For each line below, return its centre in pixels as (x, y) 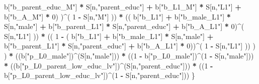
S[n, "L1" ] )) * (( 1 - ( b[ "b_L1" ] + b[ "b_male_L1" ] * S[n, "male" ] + (109, 36)
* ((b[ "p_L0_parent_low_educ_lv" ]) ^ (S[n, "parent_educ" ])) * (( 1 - (109, 65)
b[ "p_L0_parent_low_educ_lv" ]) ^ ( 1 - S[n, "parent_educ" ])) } (100, 75)
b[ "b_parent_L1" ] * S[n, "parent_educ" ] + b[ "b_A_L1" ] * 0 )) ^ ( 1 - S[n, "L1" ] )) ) (130, 46)
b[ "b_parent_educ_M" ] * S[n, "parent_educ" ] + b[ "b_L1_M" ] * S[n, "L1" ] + (123, 6)
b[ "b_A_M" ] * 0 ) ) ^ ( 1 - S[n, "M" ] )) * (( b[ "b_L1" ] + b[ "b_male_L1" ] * (117, 16)
